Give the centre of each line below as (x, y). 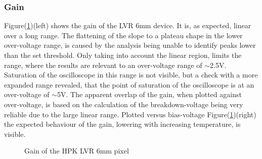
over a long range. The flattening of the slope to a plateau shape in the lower (123, 35)
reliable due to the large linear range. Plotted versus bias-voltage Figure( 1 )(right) (130, 114)
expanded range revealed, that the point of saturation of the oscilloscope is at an (129, 84)
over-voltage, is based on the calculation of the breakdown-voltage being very (124, 104)
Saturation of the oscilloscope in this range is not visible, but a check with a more (131, 75)
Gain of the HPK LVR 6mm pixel (77, 151)
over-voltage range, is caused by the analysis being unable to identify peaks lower (130, 45)
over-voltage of (27, 94)
